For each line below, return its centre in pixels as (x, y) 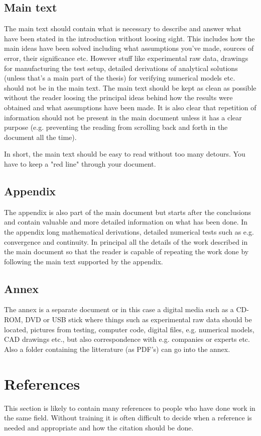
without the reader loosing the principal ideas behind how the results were (118, 97)
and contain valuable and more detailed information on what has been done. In (126, 222)
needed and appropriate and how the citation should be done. (99, 427)
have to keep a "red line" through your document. (80, 163)
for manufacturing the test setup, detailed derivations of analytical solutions (121, 68)
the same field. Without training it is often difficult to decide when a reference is (128, 418)
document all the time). (40, 137)
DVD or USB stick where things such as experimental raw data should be (139, 319)
